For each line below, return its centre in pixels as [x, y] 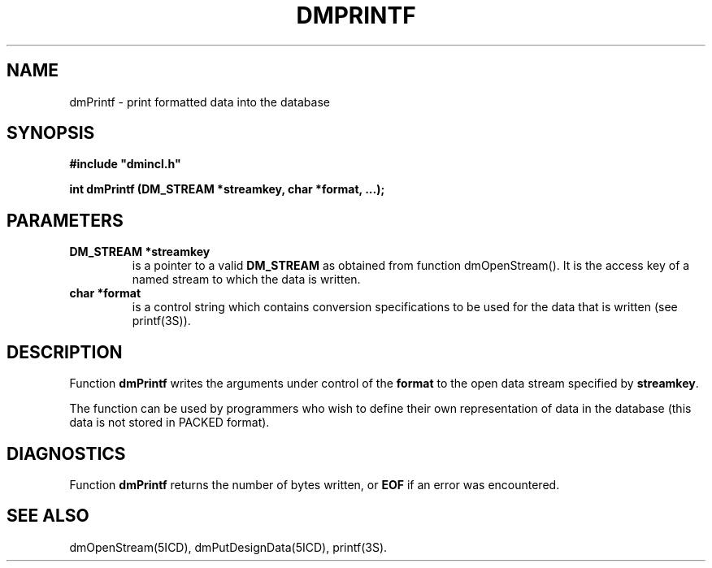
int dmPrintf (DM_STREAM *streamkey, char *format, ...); [227, 189]
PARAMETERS [65, 220]
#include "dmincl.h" [125, 164]
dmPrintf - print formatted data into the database [200, 102]
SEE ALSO [48, 516]
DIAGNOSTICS [66, 453]
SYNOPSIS [51, 133]
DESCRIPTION [65, 352]
